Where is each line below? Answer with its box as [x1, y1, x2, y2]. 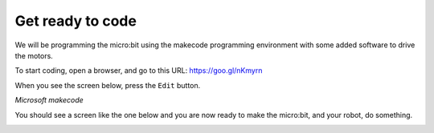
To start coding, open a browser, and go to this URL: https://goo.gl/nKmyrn [14, 66, 263, 75]
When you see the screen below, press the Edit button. [14, 80, 201, 90]
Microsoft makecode [14, 95, 84, 105]
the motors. [14, 50, 54, 60]
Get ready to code [14, 12, 137, 30]
